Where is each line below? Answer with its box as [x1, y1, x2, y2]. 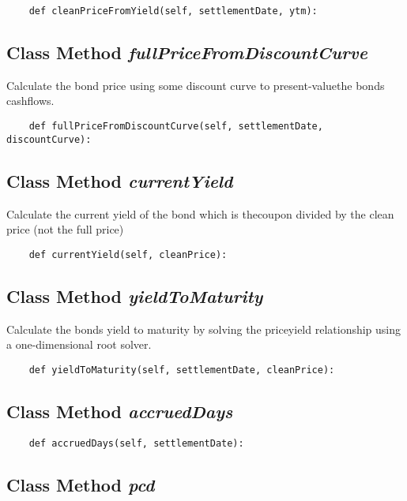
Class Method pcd [6, 472, 155, 496]
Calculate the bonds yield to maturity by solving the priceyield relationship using [6, 320, 401, 337]
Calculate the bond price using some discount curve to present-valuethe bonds [6, 77, 385, 93]
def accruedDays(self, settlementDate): [28, 437, 244, 449]
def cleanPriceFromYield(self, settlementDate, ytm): [28, 6, 318, 17]
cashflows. [6, 92, 55, 109]
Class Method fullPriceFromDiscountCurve [6, 40, 367, 65]
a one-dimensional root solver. [6, 336, 152, 353]
